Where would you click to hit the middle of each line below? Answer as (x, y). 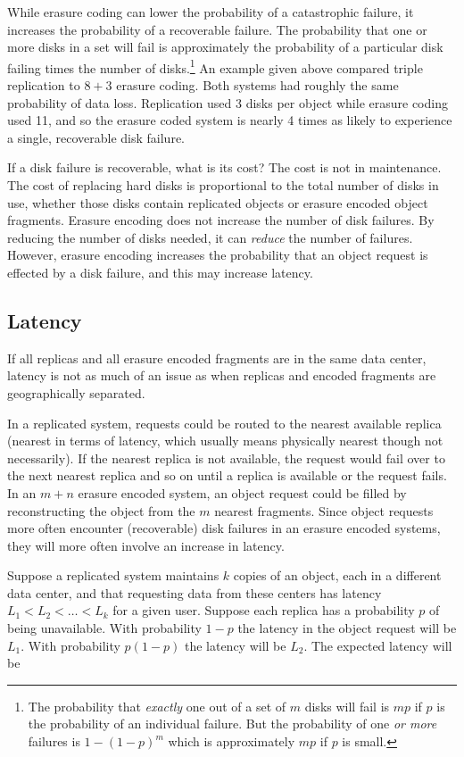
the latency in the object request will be (347, 628)
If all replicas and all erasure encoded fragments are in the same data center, (217, 358)
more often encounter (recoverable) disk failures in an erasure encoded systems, (224, 528)
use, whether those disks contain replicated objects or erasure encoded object (218, 202)
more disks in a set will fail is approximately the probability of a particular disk (225, 47)
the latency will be (235, 645)
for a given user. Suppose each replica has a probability (264, 610)
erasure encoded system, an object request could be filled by (242, 492)
